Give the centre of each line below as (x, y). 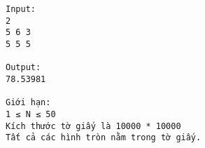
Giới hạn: (28, 103)
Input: (21, 9)
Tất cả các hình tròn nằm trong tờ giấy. (104, 138)
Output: (23, 68)
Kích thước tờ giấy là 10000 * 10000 (93, 126)
